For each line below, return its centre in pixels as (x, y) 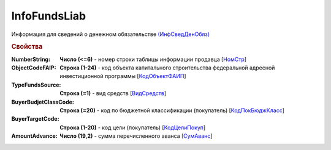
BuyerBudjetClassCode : (43, 102)
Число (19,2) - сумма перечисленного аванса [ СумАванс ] (136, 136)
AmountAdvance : (34, 136)
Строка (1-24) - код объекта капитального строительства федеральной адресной (167, 68)
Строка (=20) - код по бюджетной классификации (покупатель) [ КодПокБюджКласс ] (172, 110)
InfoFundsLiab (49, 16)
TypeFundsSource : (36, 85)
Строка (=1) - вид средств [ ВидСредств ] (113, 93)
